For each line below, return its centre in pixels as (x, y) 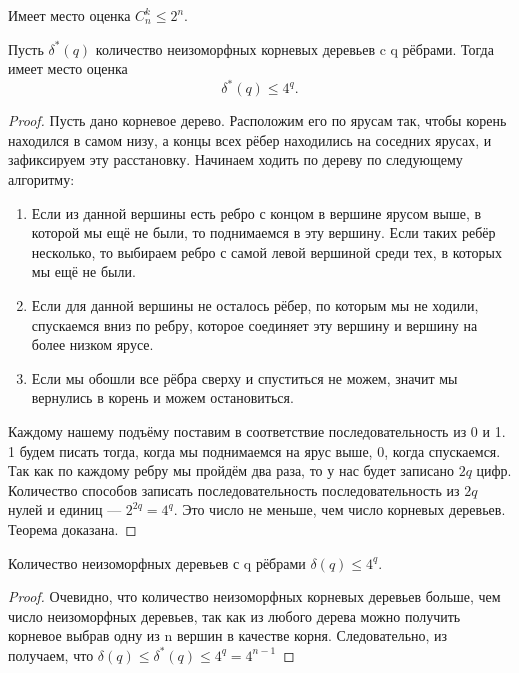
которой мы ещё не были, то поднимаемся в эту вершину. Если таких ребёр (263, 232)
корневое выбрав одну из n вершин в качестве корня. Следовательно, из (228, 635)
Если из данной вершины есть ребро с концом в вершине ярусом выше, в (256, 212)
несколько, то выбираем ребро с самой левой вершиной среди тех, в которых (266, 251)
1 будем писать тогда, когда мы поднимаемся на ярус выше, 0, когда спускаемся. (254, 450)
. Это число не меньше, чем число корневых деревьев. (339, 509)
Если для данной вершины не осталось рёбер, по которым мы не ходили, (255, 305)
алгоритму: (41, 179)
